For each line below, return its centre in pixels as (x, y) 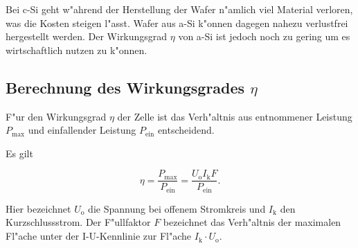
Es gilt (19, 153)
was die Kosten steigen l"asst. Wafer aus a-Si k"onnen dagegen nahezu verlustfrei (177, 23)
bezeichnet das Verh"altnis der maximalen (252, 222)
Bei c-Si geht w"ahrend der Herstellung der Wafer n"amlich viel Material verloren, (179, 9)
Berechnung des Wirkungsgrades (125, 87)
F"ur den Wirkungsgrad (56, 116)
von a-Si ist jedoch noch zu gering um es (264, 36)
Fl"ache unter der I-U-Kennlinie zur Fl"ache (99, 236)
